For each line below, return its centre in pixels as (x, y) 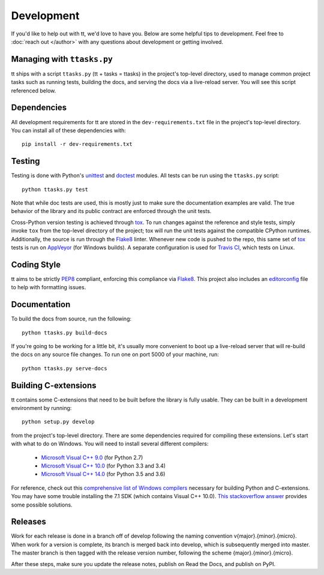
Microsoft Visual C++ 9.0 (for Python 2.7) (92, 457)
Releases (28, 522)
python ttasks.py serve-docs (64, 368)
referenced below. (34, 91)
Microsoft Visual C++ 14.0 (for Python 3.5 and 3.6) (103, 474)
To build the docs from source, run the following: (71, 319)
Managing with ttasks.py (62, 59)
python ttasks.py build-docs (64, 333)
